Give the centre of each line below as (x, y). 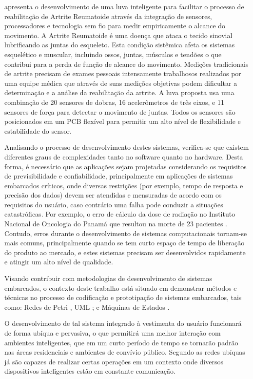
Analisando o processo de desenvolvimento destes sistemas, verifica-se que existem (127, 147)
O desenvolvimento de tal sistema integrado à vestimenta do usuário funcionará (123, 323)
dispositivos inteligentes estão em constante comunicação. (90, 371)
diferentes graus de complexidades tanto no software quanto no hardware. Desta (124, 156)
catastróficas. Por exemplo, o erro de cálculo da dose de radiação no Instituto (120, 214)
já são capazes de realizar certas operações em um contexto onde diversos (114, 361)
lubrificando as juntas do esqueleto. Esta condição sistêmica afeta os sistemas (120, 45)
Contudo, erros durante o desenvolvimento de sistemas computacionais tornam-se (126, 233)
